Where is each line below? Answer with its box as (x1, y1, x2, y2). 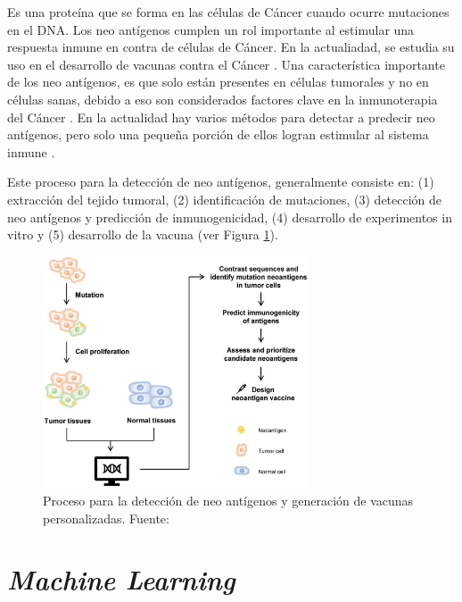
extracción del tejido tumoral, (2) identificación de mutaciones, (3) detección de (7, 189, 442, 208)
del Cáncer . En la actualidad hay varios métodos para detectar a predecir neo (7, 107, 435, 126)
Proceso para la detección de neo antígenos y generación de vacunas (43, 491, 414, 509)
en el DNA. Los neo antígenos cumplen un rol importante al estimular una (7, 20, 415, 38)
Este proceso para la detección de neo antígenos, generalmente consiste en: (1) (7, 172, 434, 191)
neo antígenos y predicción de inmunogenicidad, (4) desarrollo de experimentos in (7, 207, 452, 226)
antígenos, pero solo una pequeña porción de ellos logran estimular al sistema (7, 125, 429, 144)
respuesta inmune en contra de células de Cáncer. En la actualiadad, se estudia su (7, 38, 455, 56)
